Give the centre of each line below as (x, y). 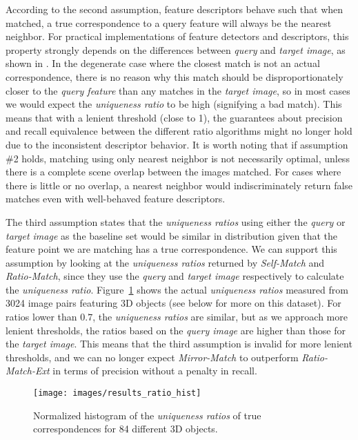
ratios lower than (41, 317)
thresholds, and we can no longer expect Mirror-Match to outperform (152, 357)
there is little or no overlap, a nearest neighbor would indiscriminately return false (179, 185)
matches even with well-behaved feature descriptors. (116, 199)
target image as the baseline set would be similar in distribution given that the (172, 235)
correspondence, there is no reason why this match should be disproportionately (175, 76)
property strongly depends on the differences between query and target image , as (176, 49)
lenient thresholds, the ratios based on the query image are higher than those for (176, 330)
